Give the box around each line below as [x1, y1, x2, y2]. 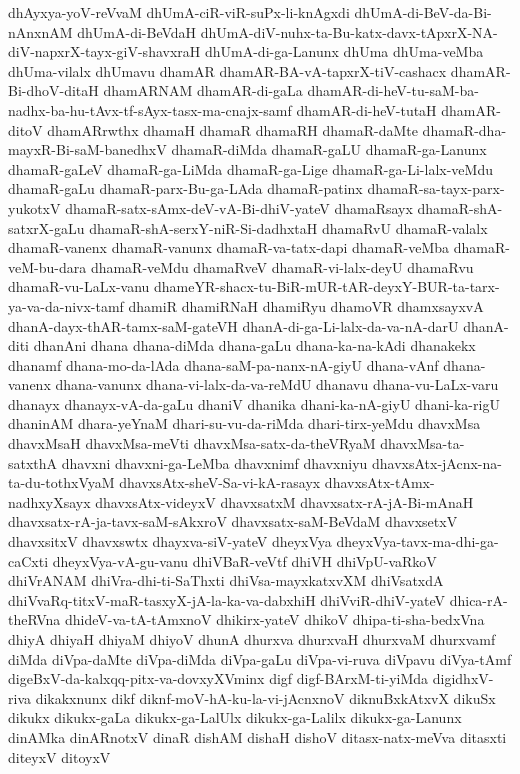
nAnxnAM [8, 21, 73, 42]
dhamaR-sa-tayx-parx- [367, 178, 505, 199]
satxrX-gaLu [8, 217, 85, 238]
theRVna [8, 609, 61, 630]
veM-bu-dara [8, 256, 87, 277]
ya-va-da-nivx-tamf [8, 295, 124, 316]
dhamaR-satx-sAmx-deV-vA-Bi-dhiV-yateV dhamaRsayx [65, 197, 413, 218]
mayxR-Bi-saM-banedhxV [8, 139, 167, 160]
